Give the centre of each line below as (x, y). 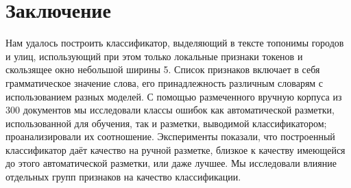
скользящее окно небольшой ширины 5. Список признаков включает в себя (163, 69)
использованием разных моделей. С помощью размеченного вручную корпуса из (174, 96)
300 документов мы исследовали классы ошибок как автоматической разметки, (170, 110)
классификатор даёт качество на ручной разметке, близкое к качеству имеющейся (175, 149)
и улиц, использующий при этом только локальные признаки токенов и (154, 56)
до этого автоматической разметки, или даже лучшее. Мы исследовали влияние (171, 163)
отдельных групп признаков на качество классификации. (123, 177)
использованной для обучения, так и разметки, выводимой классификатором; (166, 123)
